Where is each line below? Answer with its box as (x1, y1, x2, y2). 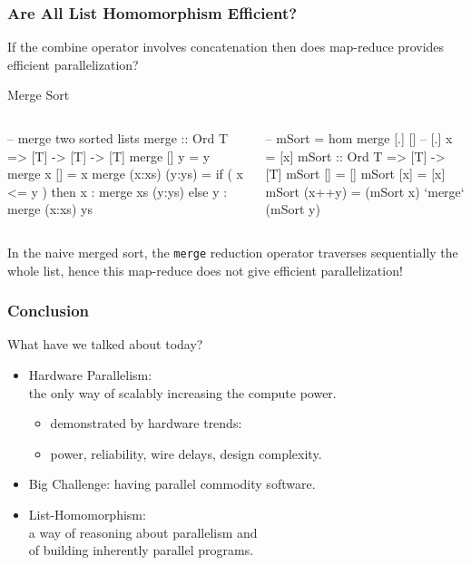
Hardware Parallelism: (28, 365, 152, 385)
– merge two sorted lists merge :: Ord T (7, 129, 228, 147)
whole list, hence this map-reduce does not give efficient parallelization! (7, 260, 403, 279)
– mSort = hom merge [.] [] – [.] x (265, 129, 453, 147)
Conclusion (7, 299, 89, 322)
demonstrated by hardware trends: (50, 414, 242, 433)
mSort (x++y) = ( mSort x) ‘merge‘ (265, 181, 465, 200)
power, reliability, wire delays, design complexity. (50, 443, 322, 463)
